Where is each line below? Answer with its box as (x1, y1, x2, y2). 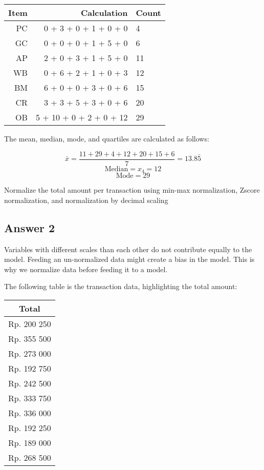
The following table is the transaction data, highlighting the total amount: (4, 281, 237, 292)
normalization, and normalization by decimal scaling (4, 194, 168, 205)
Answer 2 (4, 219, 55, 235)
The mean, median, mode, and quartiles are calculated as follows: (4, 133, 209, 144)
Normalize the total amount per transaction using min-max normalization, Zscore (4, 185, 260, 195)
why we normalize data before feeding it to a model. (4, 263, 168, 274)
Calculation (80, 7, 128, 18)
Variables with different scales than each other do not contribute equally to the (4, 243, 252, 254)
